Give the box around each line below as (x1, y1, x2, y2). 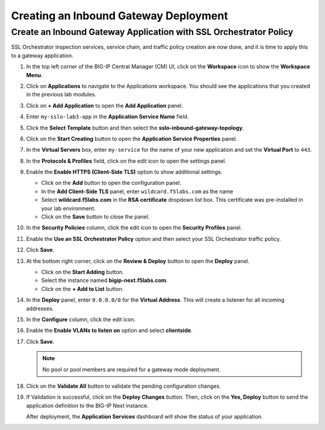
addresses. (26, 305, 54, 312)
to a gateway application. (11, 52, 73, 59)
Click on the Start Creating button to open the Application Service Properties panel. (26, 135, 238, 142)
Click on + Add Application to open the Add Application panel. (26, 102, 184, 109)
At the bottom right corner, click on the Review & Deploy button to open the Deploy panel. (26, 257, 250, 264)
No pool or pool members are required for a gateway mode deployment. (42, 366, 221, 373)
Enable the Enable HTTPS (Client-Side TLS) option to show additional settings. (26, 169, 223, 176)
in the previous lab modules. (26, 91, 96, 98)
